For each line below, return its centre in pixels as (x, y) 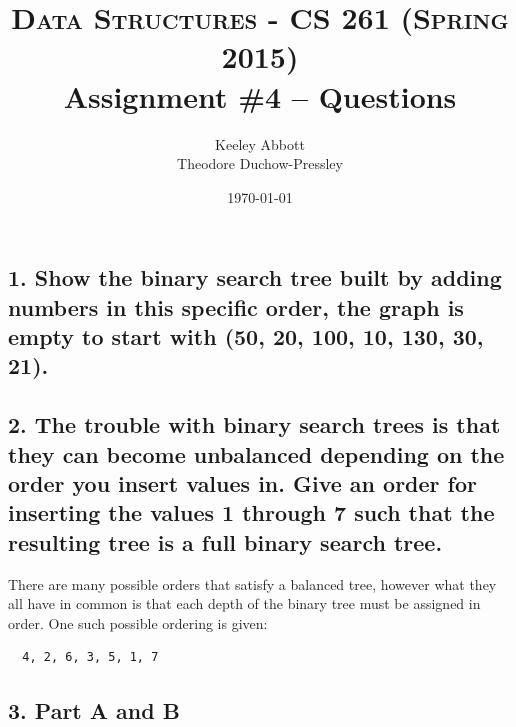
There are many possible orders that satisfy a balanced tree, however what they (252, 583)
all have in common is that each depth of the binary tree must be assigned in (244, 603)
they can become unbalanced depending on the (256, 453)
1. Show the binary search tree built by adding (255, 277)
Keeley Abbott (260, 143)
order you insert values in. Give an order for (242, 483)
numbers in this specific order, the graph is (236, 306)
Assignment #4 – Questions (260, 95)
